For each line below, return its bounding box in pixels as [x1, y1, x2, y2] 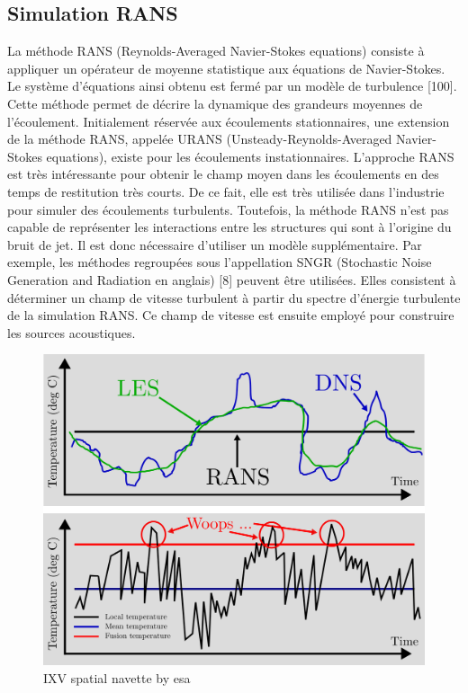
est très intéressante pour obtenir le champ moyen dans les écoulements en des [7, 164, 439, 183]
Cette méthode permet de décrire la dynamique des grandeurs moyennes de [7, 93, 423, 112]
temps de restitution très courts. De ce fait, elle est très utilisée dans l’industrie [7, 182, 445, 200]
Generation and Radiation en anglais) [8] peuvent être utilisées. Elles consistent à [7, 270, 456, 289]
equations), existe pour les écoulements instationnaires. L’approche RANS [46, 147, 454, 165]
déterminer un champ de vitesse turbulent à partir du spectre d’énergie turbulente [7, 288, 461, 307]
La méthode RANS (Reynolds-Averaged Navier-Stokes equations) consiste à [7, 41, 425, 60]
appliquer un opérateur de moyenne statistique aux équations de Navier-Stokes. [7, 58, 445, 77]
